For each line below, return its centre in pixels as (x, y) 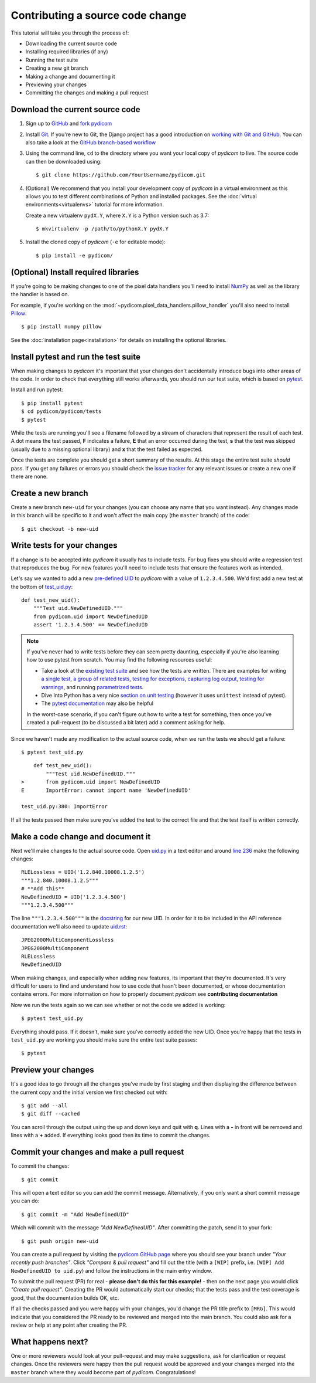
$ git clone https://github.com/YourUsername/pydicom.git (121, 175)
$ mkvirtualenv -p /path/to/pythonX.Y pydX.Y (102, 229)
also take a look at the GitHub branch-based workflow (91, 142)
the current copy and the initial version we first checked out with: (89, 1092)
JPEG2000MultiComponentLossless (68, 940)
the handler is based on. (40, 294)
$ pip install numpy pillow (61, 327)
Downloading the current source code (71, 43)
